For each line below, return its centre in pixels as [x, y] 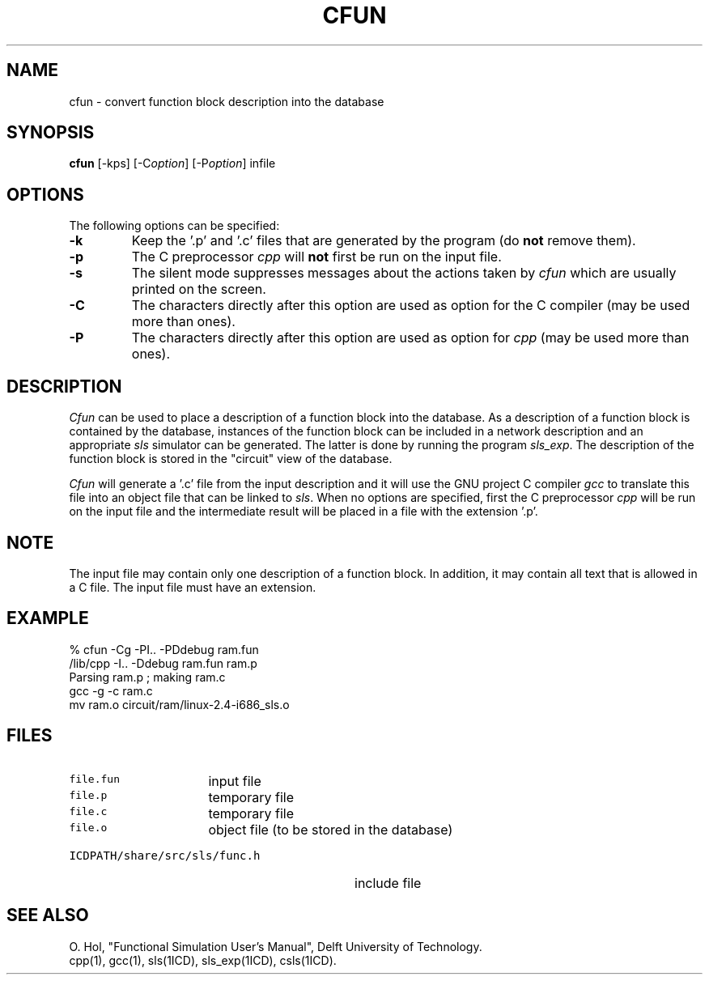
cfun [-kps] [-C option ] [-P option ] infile [172, 163]
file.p [88, 795]
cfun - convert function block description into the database [227, 101]
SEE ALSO [48, 915]
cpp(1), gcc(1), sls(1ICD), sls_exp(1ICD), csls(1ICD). [203, 960]
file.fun [95, 779]
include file [388, 883]
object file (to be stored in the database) [331, 829]
